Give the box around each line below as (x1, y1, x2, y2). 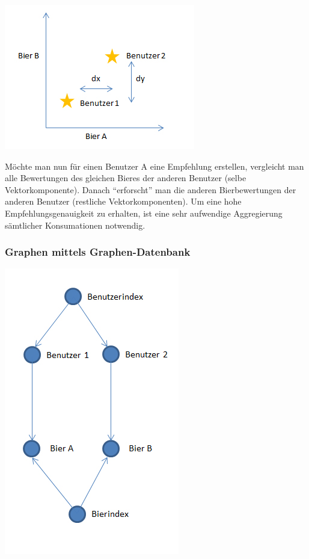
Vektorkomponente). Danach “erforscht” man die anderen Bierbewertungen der (5, 183, 296, 196)
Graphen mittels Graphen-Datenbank (5, 244, 191, 259)
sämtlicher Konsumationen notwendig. (5, 218, 145, 231)
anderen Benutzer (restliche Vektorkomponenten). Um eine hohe (5, 195, 242, 208)
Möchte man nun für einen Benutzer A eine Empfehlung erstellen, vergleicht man (5, 159, 304, 172)
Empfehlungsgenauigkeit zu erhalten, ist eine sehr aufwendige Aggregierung (5, 206, 283, 219)
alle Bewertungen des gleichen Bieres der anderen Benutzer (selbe (5, 171, 246, 184)
